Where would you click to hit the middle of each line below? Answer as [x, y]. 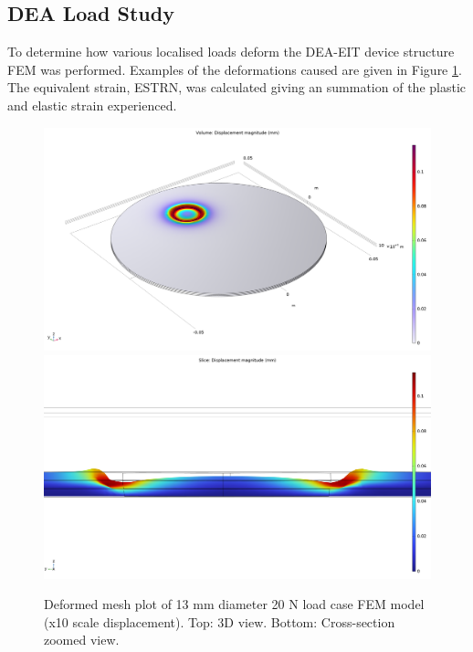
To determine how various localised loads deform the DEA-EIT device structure [231, 52]
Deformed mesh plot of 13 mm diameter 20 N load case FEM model [234, 604]
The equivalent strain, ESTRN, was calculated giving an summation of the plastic [237, 87]
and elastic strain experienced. [92, 105]
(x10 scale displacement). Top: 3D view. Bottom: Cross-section [220, 621]
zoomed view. [82, 640]
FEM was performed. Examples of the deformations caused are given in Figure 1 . [235, 69]
